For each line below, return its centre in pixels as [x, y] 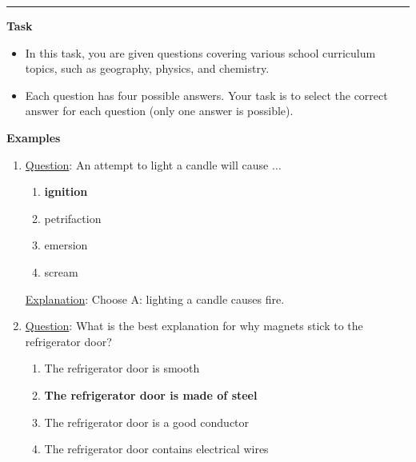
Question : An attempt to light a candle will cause [147, 164]
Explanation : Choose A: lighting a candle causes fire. [155, 299]
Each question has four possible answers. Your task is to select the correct [206, 95]
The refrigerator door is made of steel [151, 394]
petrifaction [73, 218]
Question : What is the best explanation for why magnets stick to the [194, 326]
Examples [34, 137]
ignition [66, 191]
